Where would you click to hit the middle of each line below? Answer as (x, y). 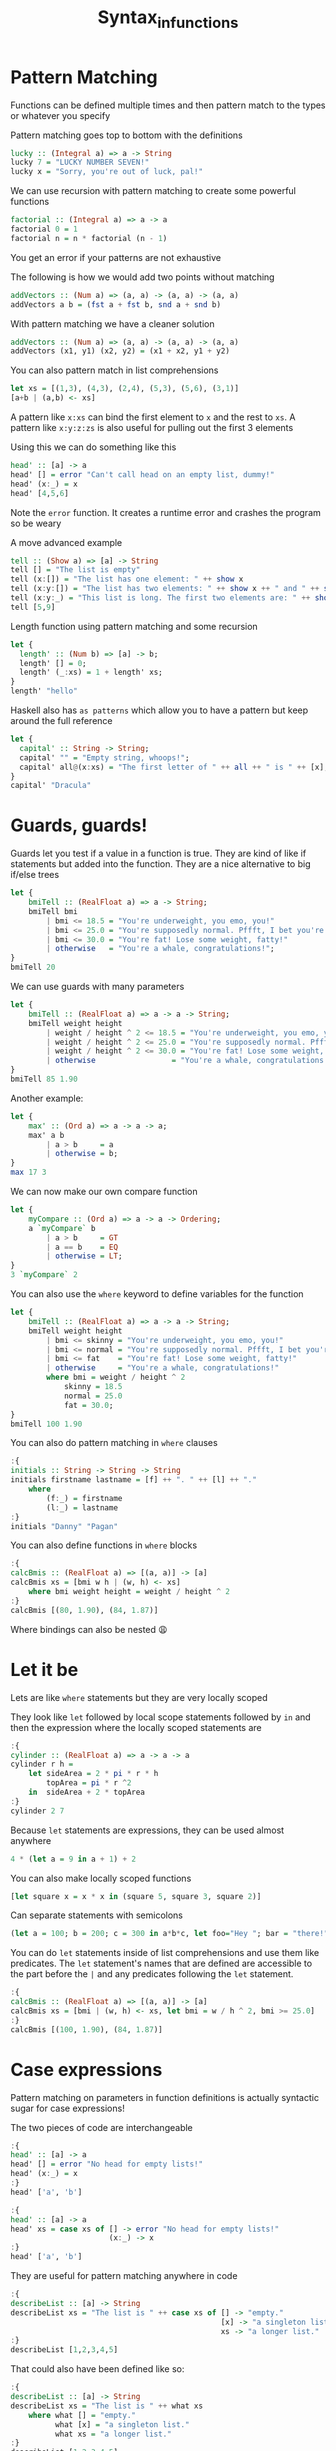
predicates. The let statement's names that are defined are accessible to (161, 1963)
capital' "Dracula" (51, 786)
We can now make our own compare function (104, 1192)
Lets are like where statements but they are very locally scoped (139, 1697)
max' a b (46, 1135)
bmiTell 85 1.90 (44, 1079)
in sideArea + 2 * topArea (86, 1792)
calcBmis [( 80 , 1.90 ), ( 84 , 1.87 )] (84, 1610)
